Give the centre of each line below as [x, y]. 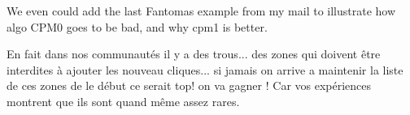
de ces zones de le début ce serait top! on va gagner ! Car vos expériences [189, 85]
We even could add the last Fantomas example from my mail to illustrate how [201, 11]
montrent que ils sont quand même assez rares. [123, 101]
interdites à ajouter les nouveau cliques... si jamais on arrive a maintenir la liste [205, 69]
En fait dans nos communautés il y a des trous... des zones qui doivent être [194, 54]
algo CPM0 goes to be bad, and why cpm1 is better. [137, 26]
